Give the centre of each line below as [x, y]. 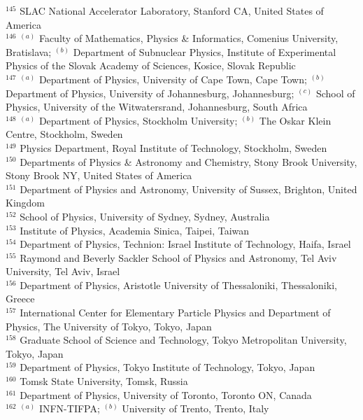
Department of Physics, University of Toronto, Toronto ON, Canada [166, 394]
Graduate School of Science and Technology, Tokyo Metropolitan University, [183, 340]
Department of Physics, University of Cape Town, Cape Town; [173, 79]
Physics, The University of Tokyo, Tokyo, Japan [109, 326]
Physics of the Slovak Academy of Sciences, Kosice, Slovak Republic [151, 65]
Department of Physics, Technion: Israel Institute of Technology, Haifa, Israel [185, 244]
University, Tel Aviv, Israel [63, 271]
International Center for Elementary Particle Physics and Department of [175, 313]
